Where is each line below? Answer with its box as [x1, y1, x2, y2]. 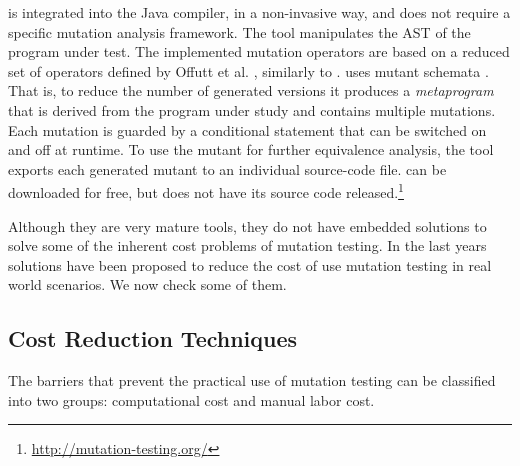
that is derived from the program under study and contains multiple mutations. [8, 99, 496, 120]
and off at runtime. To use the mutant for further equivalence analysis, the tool [8, 139, 494, 160]
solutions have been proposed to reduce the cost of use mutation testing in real [8, 254, 492, 275]
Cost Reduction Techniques [8, 323, 298, 354]
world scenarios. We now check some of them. [8, 274, 287, 295]
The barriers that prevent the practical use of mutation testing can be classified [8, 370, 496, 391]
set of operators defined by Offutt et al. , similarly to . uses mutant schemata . [8, 60, 489, 81]
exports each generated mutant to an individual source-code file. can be [8, 158, 447, 179]
